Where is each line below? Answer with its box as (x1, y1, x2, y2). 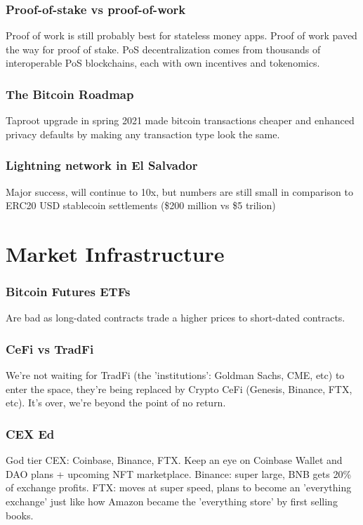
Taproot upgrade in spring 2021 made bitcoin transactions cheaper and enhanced (6, 113, 355, 128)
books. (6, 507, 34, 522)
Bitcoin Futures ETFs (6, 283, 131, 300)
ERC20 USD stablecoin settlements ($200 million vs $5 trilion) (6, 198, 276, 213)
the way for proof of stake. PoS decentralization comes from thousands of (6, 41, 321, 56)
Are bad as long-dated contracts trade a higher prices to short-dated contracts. (6, 310, 345, 325)
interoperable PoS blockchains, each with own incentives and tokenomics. (6, 55, 320, 70)
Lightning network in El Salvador (6, 157, 198, 174)
